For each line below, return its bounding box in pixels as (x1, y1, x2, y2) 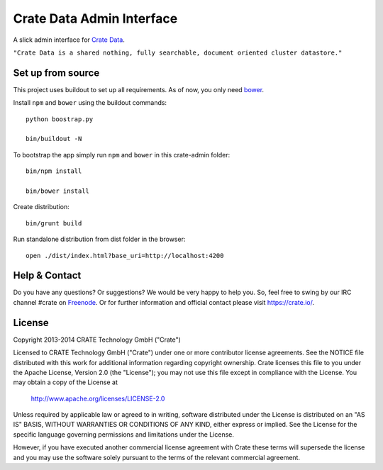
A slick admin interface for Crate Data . (13, 35, 126, 44)
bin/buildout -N (26, 135, 82, 143)
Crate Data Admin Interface (13, 11, 178, 26)
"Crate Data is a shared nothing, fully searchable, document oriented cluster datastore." (13, 48, 343, 57)
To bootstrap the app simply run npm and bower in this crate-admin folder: (13, 150, 231, 159)
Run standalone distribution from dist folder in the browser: (13, 235, 186, 244)
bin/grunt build (26, 219, 82, 227)
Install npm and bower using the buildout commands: (13, 99, 167, 107)
